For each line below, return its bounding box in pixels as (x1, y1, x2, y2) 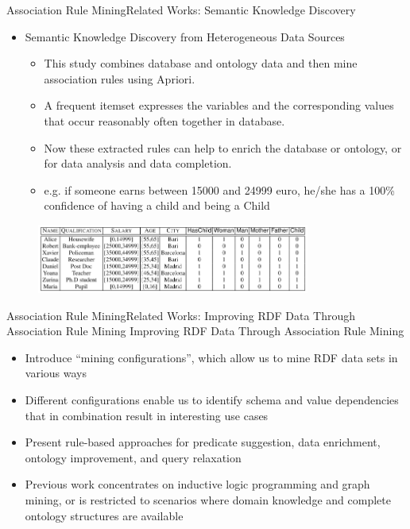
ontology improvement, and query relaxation (25, 449, 242, 465)
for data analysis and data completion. (44, 155, 232, 172)
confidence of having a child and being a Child (44, 197, 270, 214)
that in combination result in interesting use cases (25, 407, 269, 423)
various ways (25, 365, 87, 381)
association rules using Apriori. (44, 70, 195, 87)
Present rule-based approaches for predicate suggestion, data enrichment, (25, 434, 381, 450)
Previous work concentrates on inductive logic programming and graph (25, 476, 370, 492)
